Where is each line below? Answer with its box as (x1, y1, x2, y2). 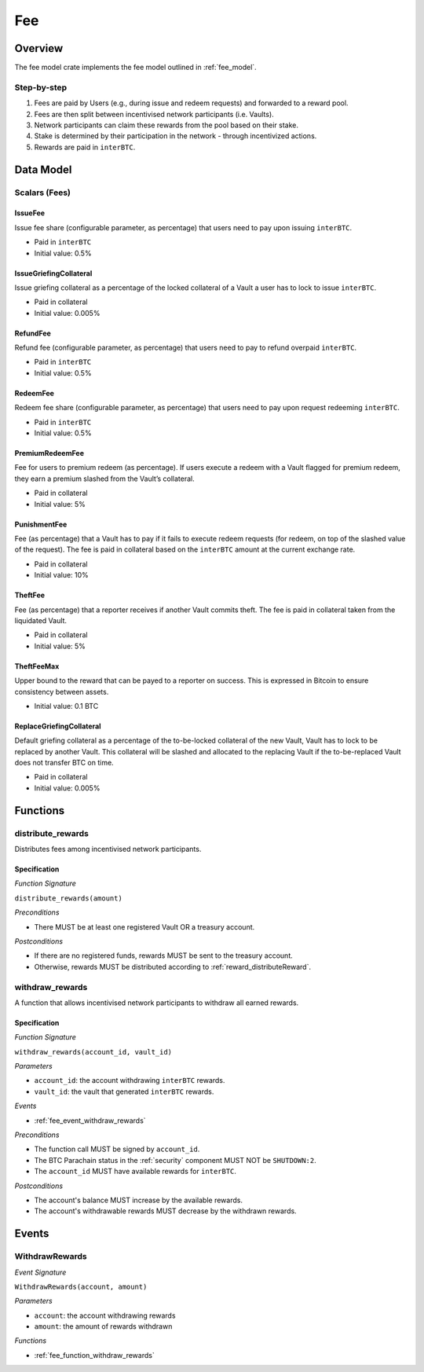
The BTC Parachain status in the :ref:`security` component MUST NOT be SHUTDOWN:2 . (34, 1155, 317, 1165)
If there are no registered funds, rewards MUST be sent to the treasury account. (34, 951, 294, 960)
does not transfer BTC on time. (14, 758, 114, 768)
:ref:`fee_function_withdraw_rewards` (34, 1350, 155, 1359)
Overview (14, 42, 64, 55)
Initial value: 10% (34, 570, 90, 580)
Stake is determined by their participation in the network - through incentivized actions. (34, 131, 317, 141)
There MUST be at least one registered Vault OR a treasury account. (34, 922, 255, 931)
